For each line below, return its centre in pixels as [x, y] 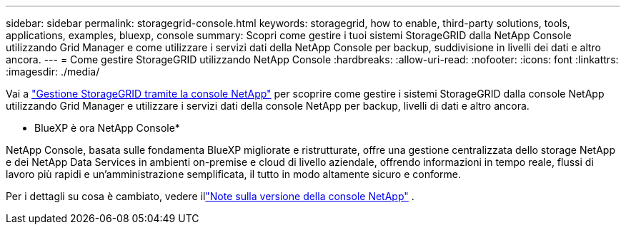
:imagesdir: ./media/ [53, 72]
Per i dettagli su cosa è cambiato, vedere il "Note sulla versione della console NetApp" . [210, 196]
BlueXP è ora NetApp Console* [107, 128]
